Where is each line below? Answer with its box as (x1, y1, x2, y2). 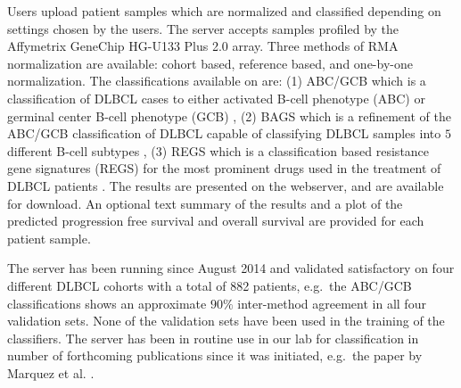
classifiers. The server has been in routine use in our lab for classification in (7, 328, 419, 347)
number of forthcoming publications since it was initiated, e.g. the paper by (7, 346, 423, 365)
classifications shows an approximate (7, 293, 207, 312)
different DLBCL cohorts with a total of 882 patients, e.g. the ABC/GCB (7, 276, 412, 294)
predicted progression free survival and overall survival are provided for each (7, 211, 424, 230)
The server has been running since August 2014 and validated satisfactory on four (7, 259, 455, 277)
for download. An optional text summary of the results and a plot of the (7, 194, 403, 212)
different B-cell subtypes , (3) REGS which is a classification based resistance (7, 141, 430, 160)
